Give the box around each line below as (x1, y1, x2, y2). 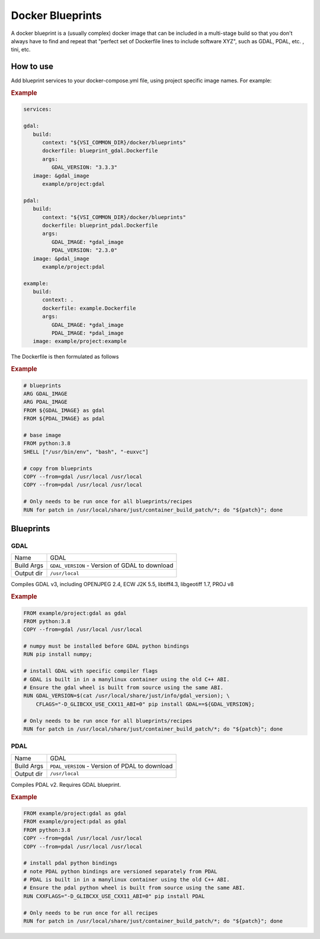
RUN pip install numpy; (23, 651, 93, 658)
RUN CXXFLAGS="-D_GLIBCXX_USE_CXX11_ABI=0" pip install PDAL (23, 893, 205, 899)
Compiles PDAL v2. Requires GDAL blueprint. (11, 781, 121, 788)
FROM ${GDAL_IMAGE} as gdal (23, 407, 105, 414)
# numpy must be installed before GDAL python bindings (23, 643, 190, 649)
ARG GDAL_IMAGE (23, 391, 68, 397)
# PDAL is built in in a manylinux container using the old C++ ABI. (23, 876, 230, 883)
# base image (23, 432, 62, 438)
